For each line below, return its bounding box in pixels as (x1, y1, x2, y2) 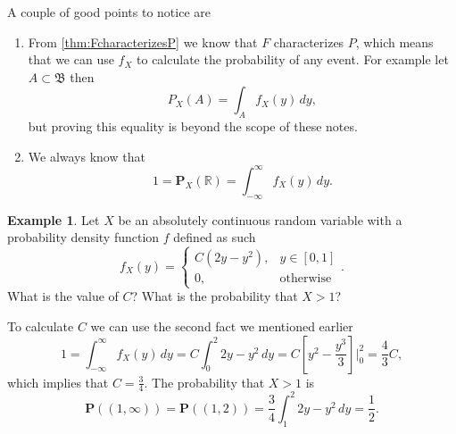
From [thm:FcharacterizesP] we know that (28, 32, 258, 51)
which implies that (7, 372, 109, 391)
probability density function (7, 228, 160, 246)
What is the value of (7, 287, 119, 305)
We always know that (28, 146, 145, 165)
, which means (355, 32, 434, 51)
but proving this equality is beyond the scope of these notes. (28, 117, 358, 136)
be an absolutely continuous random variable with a (118, 210, 402, 229)
